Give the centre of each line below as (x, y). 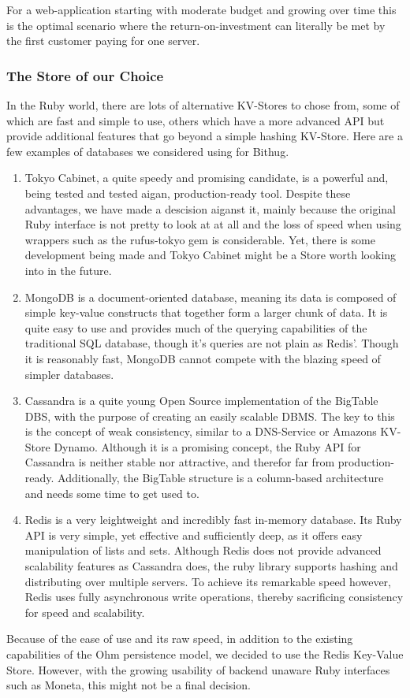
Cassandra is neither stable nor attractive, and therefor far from (180, 462)
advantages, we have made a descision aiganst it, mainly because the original (210, 208)
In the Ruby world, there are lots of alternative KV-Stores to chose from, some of (203, 105)
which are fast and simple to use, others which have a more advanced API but (196, 120)
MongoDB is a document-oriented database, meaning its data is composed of (211, 297)
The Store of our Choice (85, 75)
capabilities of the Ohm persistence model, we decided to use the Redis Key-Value (205, 654)
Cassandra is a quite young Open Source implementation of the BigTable (201, 401)
